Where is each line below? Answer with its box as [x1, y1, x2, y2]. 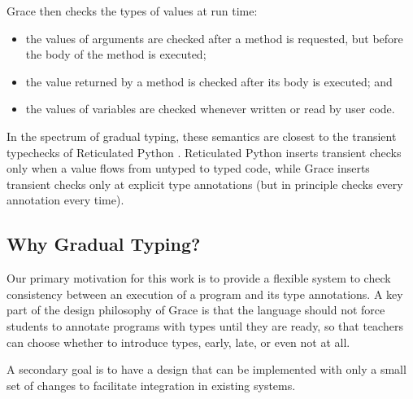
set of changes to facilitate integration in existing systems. [7, 376, 296, 393]
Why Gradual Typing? [7, 231, 201, 256]
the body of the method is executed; [25, 46, 206, 63]
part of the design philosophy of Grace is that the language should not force [7, 301, 385, 318]
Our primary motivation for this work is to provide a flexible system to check [7, 270, 391, 287]
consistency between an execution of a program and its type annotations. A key [7, 285, 403, 302]
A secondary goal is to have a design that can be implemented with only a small [7, 361, 406, 378]
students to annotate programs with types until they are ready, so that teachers [7, 317, 403, 334]
